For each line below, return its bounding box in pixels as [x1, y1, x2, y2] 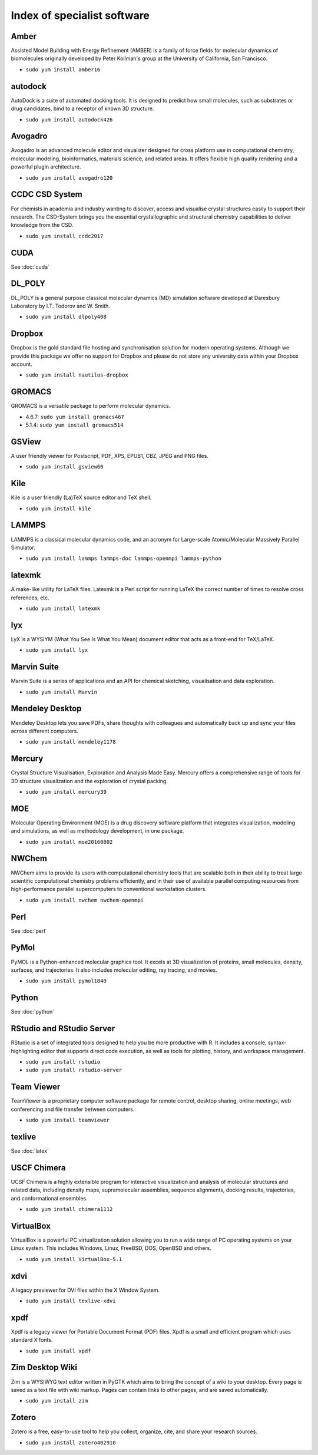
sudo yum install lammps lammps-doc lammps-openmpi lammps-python [25, 555, 222, 562]
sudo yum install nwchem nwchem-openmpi [25, 896, 144, 903]
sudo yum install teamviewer [25, 1117, 110, 1124]
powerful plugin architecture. [11, 163, 82, 170]
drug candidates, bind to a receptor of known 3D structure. [11, 105, 154, 112]
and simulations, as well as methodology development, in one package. [11, 827, 184, 834]
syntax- [267, 1039, 287, 1046]
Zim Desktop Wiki [11, 1362, 78, 1372]
